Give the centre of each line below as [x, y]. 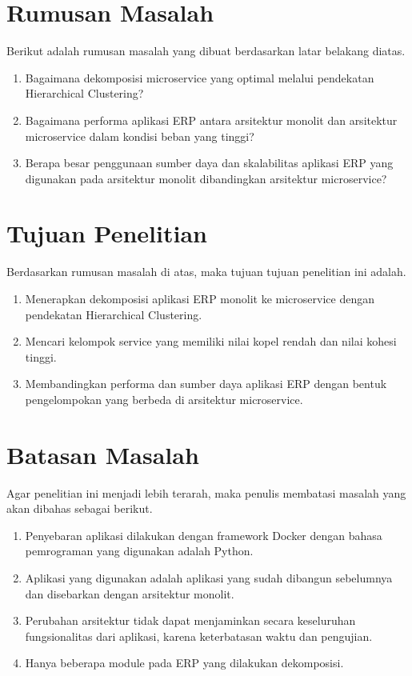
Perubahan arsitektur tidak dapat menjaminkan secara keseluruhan [190, 620]
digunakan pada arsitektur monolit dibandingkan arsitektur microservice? [206, 178]
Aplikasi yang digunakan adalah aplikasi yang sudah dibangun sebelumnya [209, 578]
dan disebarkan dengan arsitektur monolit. [130, 593]
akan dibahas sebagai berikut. [80, 508]
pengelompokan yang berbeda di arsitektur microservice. [164, 399]
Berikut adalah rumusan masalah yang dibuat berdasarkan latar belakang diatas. [206, 51]
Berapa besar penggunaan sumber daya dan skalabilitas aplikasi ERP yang [209, 163]
